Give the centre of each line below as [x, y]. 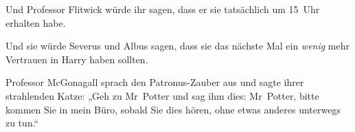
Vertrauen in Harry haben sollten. [77, 59]
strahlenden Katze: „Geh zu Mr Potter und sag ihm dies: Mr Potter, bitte [162, 95]
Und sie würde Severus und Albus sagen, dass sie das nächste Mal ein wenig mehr [178, 46]
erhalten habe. [36, 22]
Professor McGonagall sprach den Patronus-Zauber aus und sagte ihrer [155, 82]
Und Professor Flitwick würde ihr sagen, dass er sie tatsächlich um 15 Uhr [163, 9]
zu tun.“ [22, 123]
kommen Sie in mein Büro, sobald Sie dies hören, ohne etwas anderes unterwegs [173, 109]
